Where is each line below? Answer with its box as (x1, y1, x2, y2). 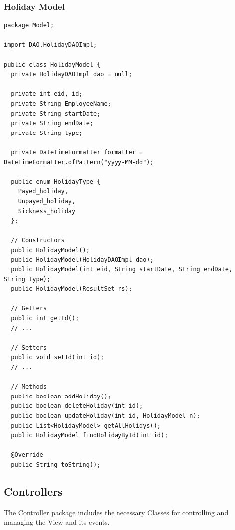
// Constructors (11, 237, 65, 244)
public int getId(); (11, 315, 79, 322)
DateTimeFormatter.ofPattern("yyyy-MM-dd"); (4, 158, 154, 166)
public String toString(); (11, 461, 101, 468)
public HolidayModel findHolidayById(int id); (11, 432, 168, 439)
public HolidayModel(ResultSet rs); (11, 285, 132, 293)
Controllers (4, 483, 63, 499)
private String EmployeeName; (11, 100, 111, 107)
